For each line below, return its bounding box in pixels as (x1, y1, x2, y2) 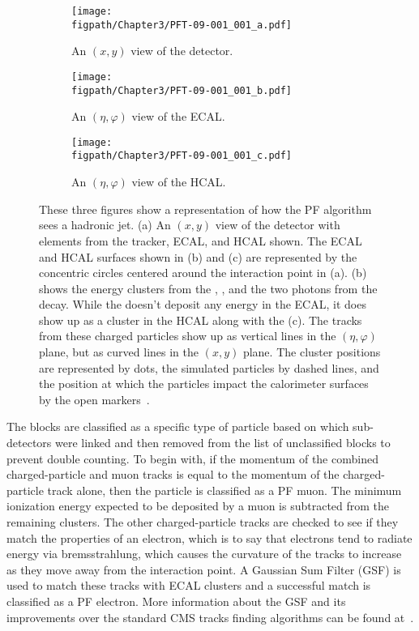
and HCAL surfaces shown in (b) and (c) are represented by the (39, 248, 357, 265)
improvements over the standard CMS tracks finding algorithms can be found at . (6, 608, 414, 625)
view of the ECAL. (131, 108, 225, 125)
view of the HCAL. (131, 173, 226, 190)
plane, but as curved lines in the (39, 343, 199, 360)
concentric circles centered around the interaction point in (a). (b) (39, 264, 367, 281)
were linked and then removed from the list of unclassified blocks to (54, 434, 391, 451)
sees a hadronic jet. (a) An (39, 216, 171, 233)
